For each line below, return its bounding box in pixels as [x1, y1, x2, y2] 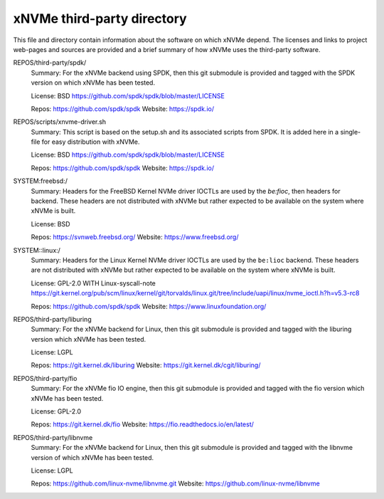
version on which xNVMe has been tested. [31, 78, 156, 87]
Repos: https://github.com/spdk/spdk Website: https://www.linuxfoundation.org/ [31, 302, 267, 310]
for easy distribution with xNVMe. [41, 137, 140, 146]
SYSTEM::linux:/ [13, 246, 60, 254]
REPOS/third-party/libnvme [13, 433, 93, 441]
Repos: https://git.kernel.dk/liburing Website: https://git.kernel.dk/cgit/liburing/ [31, 361, 261, 369]
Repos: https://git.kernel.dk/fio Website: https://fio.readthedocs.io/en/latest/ [31, 420, 254, 429]
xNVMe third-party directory [13, 11, 188, 26]
